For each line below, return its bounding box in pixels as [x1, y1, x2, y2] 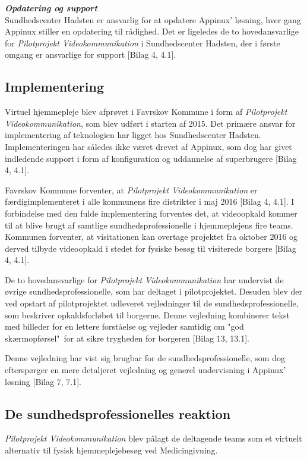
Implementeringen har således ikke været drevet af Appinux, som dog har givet [5, 140, 292, 152]
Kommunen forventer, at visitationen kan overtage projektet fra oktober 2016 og [5, 230, 298, 243]
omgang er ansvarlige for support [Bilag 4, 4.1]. [5, 48, 176, 61]
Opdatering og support [5, 2, 97, 14]
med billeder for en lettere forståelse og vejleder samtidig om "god [5, 320, 244, 333]
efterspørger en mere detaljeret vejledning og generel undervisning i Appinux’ [5, 364, 286, 376]
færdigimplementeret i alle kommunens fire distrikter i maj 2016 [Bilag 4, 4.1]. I [5, 195, 295, 208]
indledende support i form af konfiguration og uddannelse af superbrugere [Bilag [5, 152, 297, 164]
